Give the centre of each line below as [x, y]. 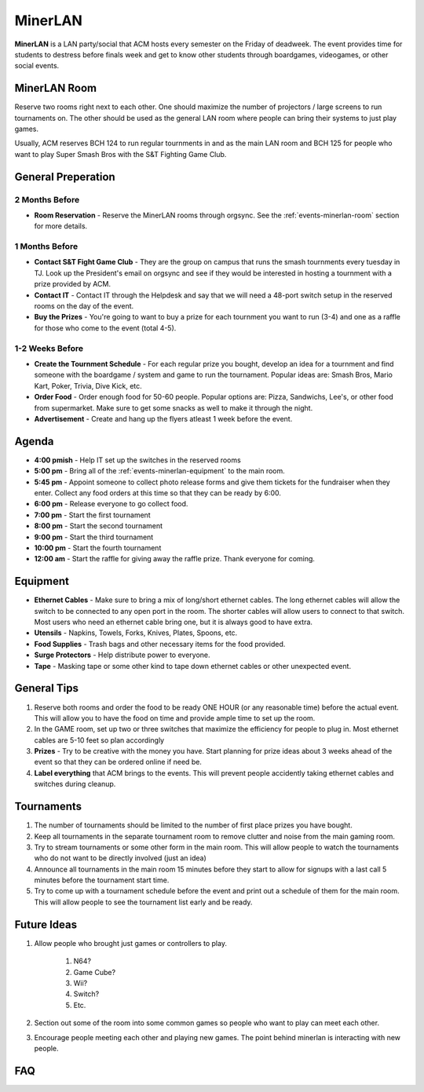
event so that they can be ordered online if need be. [118, 762]
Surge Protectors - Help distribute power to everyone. [122, 655]
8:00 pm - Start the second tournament [99, 526]
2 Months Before [47, 199]
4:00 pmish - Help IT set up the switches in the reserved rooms [137, 460]
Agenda [34, 441]
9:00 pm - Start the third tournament [94, 537]
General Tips [46, 688]
